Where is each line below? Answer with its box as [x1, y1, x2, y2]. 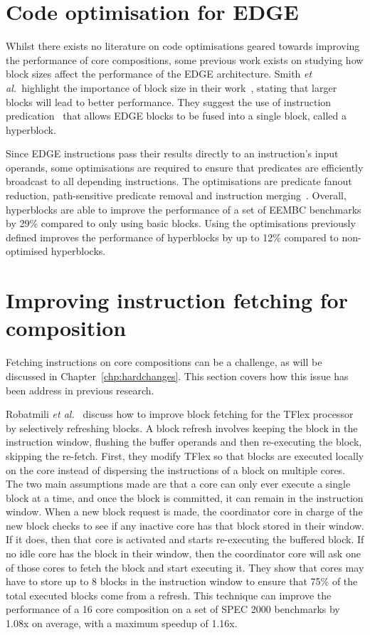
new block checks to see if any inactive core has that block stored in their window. [6, 518, 364, 532]
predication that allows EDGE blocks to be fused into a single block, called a [6, 108, 347, 123]
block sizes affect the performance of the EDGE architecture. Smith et [6, 66, 312, 81]
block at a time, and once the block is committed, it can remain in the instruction [6, 490, 364, 505]
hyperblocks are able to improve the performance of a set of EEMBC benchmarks [6, 201, 361, 216]
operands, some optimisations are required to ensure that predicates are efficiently [6, 159, 364, 174]
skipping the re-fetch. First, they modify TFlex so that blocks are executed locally [6, 448, 364, 463]
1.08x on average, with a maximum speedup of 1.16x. [6, 616, 238, 631]
